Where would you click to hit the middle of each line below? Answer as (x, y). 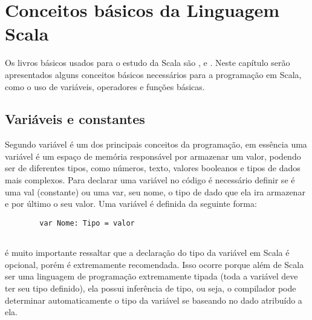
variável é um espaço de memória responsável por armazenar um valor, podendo (153, 156)
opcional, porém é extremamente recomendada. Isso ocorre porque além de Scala (154, 264)
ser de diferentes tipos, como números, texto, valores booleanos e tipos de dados (153, 168)
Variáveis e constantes (75, 119)
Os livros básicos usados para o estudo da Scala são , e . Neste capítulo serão (148, 63)
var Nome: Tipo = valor (87, 223)
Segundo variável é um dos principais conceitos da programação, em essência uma (156, 144)
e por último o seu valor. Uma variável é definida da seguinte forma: (131, 204)
